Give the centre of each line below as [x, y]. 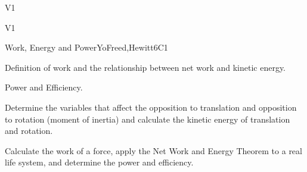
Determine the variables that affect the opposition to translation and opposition [151, 107]
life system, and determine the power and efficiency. [99, 162]
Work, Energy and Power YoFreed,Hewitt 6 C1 [86, 47]
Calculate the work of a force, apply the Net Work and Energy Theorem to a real [153, 150]
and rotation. [29, 131]
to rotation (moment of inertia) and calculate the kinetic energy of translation [148, 119]
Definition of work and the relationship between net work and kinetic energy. [145, 67]
